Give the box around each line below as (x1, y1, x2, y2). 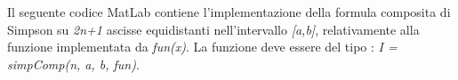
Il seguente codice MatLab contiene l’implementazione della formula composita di (7, 3, 451, 20)
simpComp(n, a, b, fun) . (7, 54, 140, 73)
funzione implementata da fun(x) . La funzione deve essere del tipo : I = (7, 37, 398, 56)
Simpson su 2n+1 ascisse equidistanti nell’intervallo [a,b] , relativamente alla (7, 20, 420, 38)
